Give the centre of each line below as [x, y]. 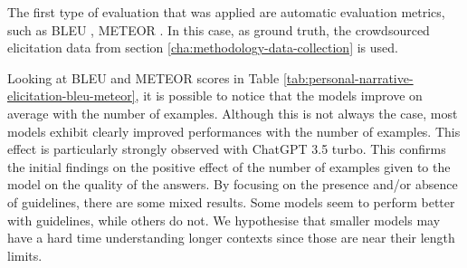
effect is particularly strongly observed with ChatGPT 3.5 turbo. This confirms [227, 149]
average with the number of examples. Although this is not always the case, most [233, 113]
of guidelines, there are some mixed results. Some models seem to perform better [231, 201]
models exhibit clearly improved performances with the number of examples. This [234, 131]
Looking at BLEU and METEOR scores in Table [143, 77]
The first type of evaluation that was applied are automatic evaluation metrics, [226, 12]
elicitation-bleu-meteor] [71, 96]
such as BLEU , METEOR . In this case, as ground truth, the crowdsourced [219, 29]
